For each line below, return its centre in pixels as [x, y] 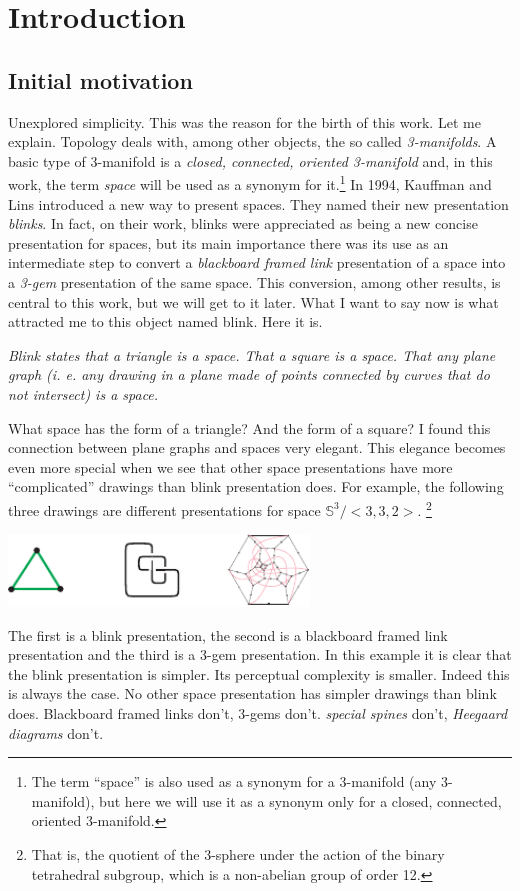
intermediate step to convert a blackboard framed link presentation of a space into [257, 262]
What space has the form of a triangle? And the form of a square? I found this [249, 427]
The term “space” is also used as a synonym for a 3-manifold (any [234, 781]
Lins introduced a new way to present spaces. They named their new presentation [258, 203]
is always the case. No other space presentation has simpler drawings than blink [252, 693]
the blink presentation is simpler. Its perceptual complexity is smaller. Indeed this [259, 673]
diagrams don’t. [56, 732]
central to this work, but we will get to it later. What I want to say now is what [253, 301]
